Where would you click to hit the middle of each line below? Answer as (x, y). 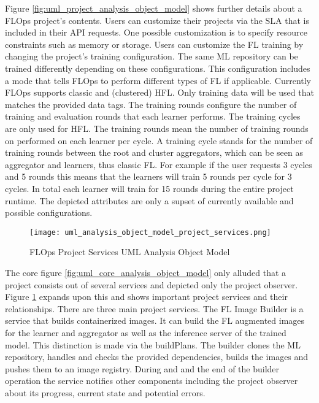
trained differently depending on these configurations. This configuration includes (158, 68)
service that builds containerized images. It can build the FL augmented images (155, 320)
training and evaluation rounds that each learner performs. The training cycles (153, 116)
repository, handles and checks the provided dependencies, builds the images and (157, 357)
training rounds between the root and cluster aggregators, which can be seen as (154, 152)
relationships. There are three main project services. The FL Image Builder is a (154, 308)
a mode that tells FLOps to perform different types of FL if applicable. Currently (158, 80)
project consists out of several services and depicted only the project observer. (152, 284)
